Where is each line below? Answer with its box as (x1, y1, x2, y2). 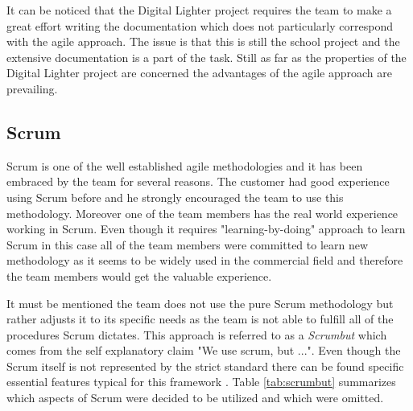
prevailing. (6, 80, 58, 97)
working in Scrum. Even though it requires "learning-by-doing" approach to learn (6, 220, 406, 237)
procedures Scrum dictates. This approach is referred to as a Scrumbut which (6, 326, 387, 343)
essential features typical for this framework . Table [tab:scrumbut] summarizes (6, 373, 396, 390)
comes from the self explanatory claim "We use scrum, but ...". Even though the (6, 342, 401, 359)
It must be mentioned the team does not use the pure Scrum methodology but (6, 294, 394, 311)
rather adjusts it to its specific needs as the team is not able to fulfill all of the (6, 310, 394, 327)
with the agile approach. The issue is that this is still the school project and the (6, 33, 400, 50)
